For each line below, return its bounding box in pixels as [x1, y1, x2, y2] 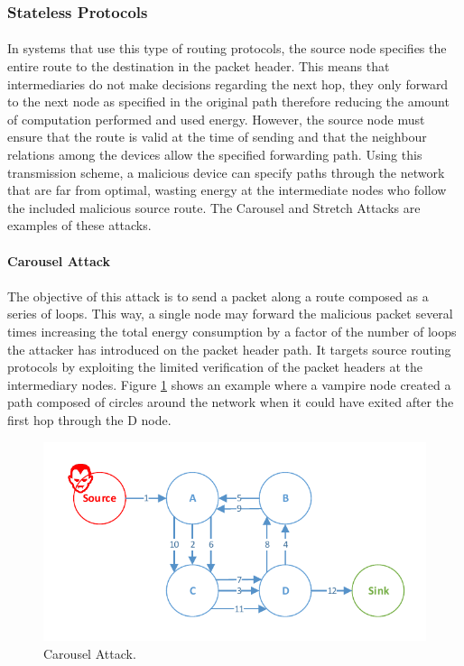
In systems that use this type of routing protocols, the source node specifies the [7, 39, 447, 58]
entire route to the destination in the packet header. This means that [7, 57, 390, 76]
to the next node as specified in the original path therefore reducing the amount [7, 92, 450, 111]
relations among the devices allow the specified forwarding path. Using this [7, 145, 422, 163]
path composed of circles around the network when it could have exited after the [7, 393, 454, 412]
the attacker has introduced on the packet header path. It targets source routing [7, 339, 451, 358]
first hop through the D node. [7, 410, 172, 429]
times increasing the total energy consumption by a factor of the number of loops [7, 321, 457, 340]
